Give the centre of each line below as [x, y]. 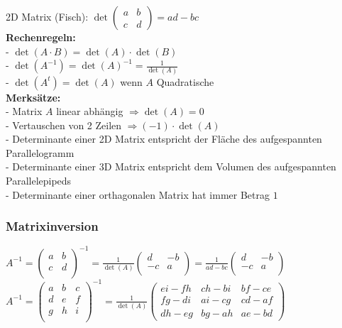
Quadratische [185, 81]
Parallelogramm [40, 152]
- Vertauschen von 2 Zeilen [64, 125]
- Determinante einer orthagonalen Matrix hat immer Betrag [138, 194]
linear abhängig [90, 111]
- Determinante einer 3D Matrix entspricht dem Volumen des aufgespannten [171, 166]
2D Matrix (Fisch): [47, 16]
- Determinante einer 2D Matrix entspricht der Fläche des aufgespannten [164, 139]
